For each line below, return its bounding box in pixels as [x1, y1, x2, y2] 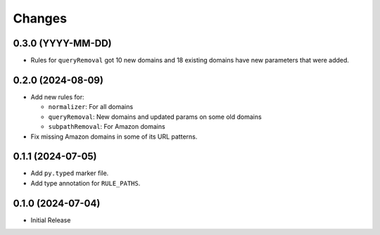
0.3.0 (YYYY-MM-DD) [13, 37, 112, 49]
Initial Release [30, 215, 71, 224]
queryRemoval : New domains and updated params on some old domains [48, 113, 262, 121]
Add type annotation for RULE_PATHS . [30, 179, 141, 187]
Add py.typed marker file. [30, 169, 109, 177]
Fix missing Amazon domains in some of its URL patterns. [30, 132, 198, 141]
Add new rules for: [30, 92, 84, 101]
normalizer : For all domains [48, 103, 134, 111]
